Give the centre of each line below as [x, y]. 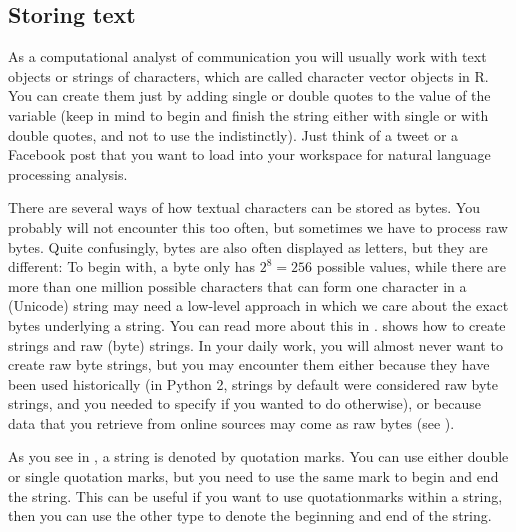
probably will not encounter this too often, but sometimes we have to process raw [258, 226]
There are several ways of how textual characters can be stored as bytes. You [244, 207]
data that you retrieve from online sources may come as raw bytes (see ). [231, 422]
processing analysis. [68, 173]
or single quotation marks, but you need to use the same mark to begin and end [253, 476]
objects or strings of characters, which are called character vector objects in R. [248, 75]
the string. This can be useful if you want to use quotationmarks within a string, [255, 495]
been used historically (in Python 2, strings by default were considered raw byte [253, 383]
